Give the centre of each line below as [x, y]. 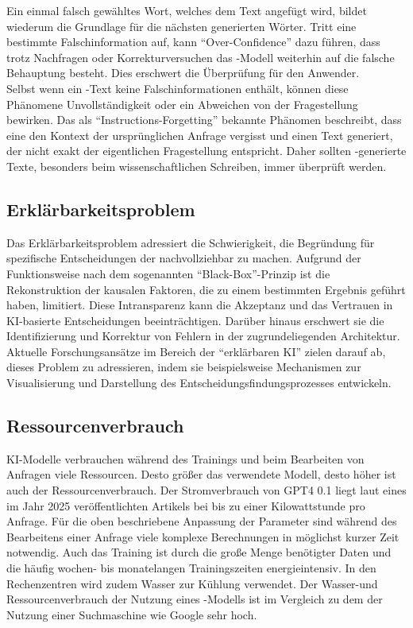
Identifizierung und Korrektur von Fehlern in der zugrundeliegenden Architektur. [203, 336]
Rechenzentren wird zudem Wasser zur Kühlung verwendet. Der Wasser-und [192, 583]
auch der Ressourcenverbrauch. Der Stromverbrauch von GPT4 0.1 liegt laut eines [206, 490]
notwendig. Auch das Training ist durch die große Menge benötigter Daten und [199, 552]
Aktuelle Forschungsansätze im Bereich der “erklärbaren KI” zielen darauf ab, [196, 351]
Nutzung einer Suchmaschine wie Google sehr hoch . [132, 614]
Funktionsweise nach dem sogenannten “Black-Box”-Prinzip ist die [168, 273]
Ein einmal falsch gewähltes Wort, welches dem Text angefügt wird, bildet [187, 10]
